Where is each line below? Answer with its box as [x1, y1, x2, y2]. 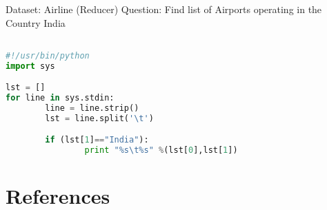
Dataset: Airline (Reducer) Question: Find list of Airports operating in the [6, 2, 322, 16]
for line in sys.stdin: [6, 93, 115, 103]
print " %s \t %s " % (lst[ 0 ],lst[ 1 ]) [84, 145, 238, 156]
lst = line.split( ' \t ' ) [45, 113, 154, 123]
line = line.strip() [45, 103, 139, 113]
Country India [6, 15, 66, 30]
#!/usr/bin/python [6, 50, 90, 61]
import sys [6, 61, 55, 71]
